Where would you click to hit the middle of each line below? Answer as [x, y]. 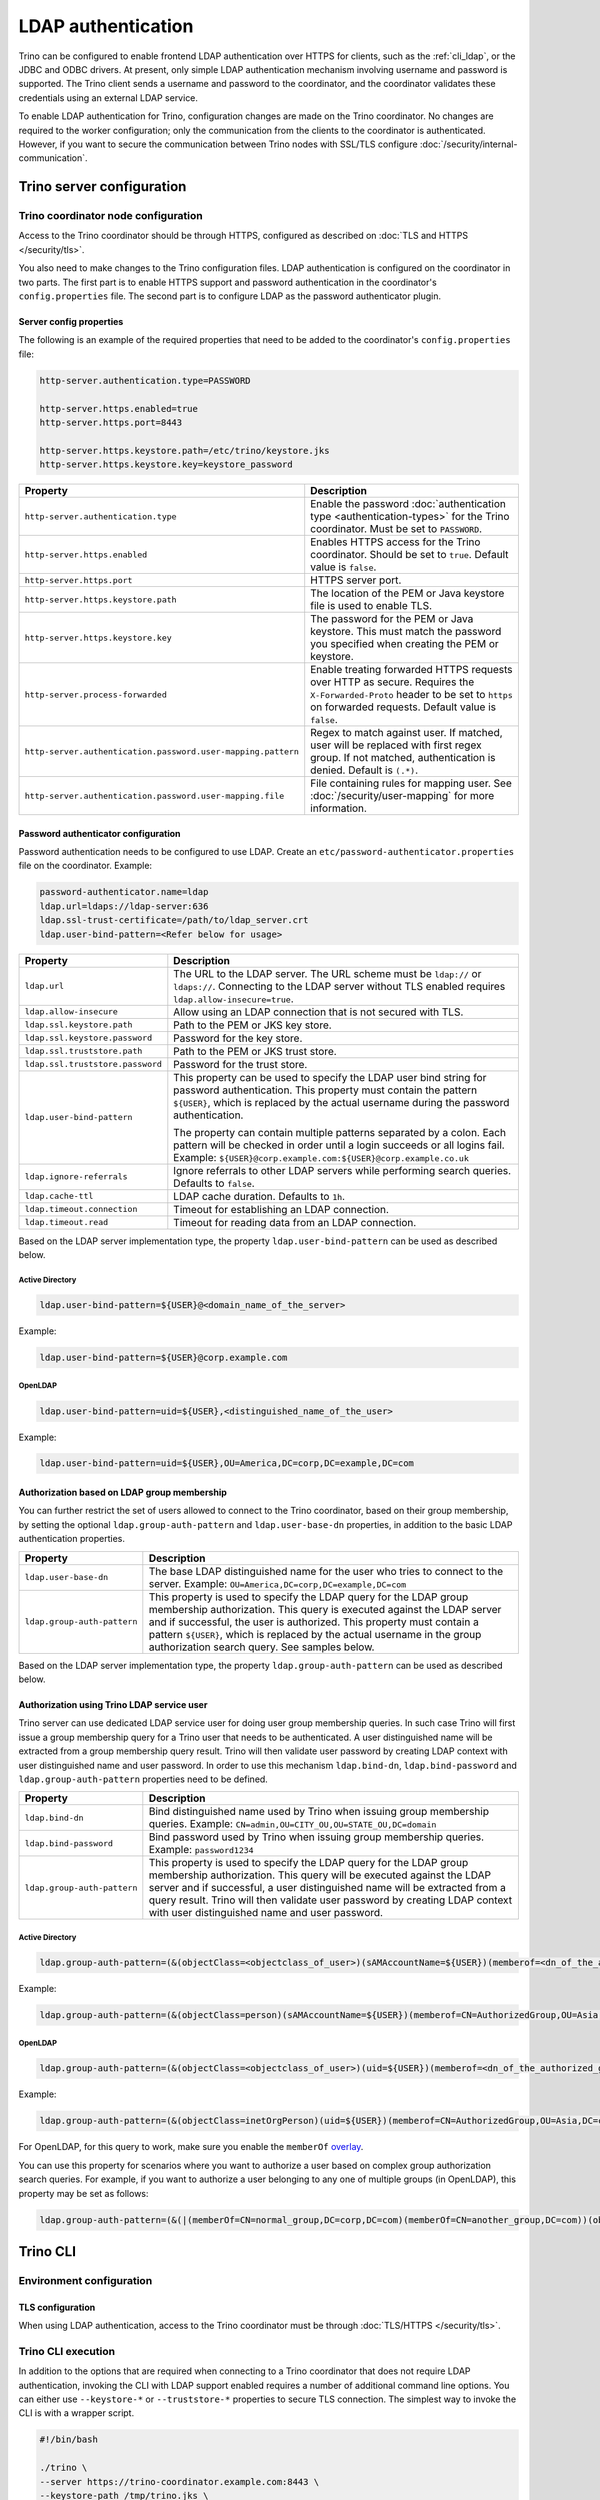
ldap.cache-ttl [59, 1196]
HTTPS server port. [356, 580]
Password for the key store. [238, 1038]
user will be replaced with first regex [396, 745]
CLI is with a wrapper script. [76, 2413]
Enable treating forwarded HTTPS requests [412, 670]
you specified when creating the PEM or [404, 644]
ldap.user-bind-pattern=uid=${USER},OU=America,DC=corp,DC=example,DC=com [227, 1463]
